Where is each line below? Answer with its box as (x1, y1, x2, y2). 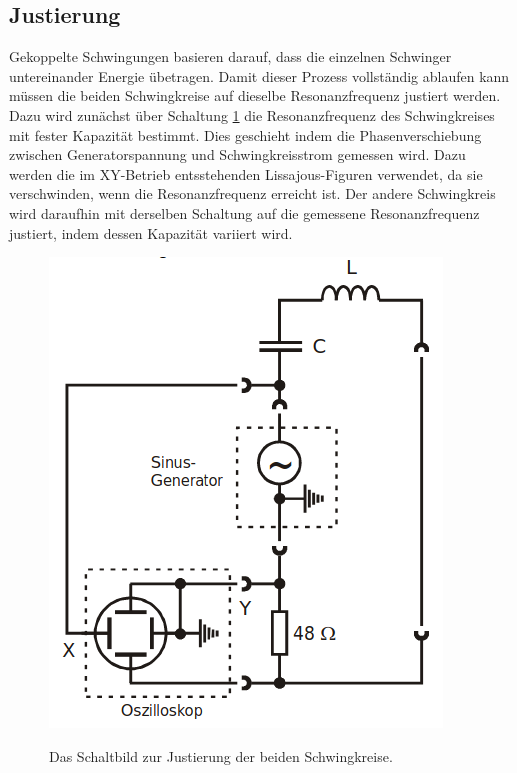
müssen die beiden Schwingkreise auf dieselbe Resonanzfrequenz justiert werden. (9, 85, 501, 106)
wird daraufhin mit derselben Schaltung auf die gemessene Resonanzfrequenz (9, 202, 480, 223)
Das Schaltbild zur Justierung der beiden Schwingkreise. (49, 745, 393, 766)
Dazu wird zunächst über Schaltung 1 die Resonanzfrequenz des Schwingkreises (9, 104, 495, 125)
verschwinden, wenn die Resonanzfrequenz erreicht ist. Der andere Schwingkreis (9, 183, 496, 204)
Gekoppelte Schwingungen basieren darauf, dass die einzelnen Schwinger (9, 46, 452, 67)
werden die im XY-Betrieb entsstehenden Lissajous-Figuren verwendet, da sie (9, 163, 483, 184)
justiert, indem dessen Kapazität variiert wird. (9, 222, 293, 243)
